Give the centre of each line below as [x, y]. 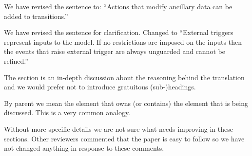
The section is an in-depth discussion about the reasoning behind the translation [124, 77]
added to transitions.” [36, 16]
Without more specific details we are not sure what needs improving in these [118, 129]
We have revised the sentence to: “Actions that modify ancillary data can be [118, 6]
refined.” [16, 61]
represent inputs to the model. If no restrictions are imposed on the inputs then [123, 42]
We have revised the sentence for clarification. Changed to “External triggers [119, 32]
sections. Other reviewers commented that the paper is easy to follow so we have [124, 138]
